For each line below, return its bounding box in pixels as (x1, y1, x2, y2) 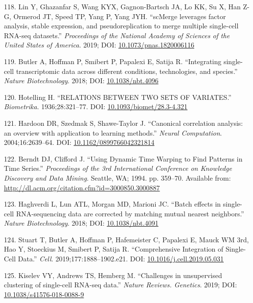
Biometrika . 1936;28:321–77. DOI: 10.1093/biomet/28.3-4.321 (4, 101, 188, 112)
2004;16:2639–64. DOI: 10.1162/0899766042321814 (4, 137, 155, 147)
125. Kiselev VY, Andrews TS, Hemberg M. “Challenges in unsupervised (4, 270, 222, 280)
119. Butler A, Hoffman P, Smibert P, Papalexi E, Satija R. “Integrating (4, 56, 222, 66)
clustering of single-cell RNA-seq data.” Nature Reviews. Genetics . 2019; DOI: (4, 280, 237, 290)
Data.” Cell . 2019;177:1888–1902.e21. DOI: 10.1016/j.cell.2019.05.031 (18, 254, 224, 264)
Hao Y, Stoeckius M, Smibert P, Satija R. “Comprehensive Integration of (4, 244, 224, 254)
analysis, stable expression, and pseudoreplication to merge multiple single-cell (4, 21, 239, 31)
